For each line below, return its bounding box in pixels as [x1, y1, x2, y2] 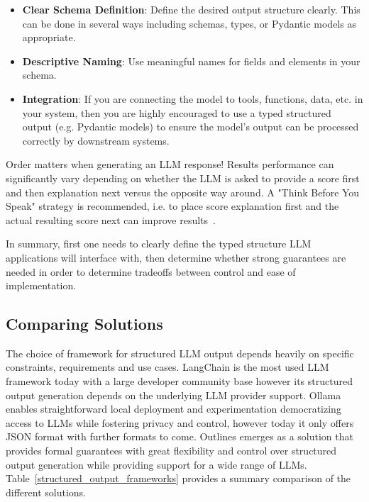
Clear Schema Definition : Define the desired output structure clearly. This [22, 2, 360, 16]
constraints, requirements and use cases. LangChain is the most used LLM [6, 359, 329, 374]
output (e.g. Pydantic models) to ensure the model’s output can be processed [22, 119, 359, 134]
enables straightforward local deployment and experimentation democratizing [6, 401, 341, 416]
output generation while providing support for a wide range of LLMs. [6, 457, 307, 472]
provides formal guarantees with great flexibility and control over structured [6, 443, 337, 458]
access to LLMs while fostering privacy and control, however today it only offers [6, 415, 354, 430]
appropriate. [22, 30, 76, 45]
